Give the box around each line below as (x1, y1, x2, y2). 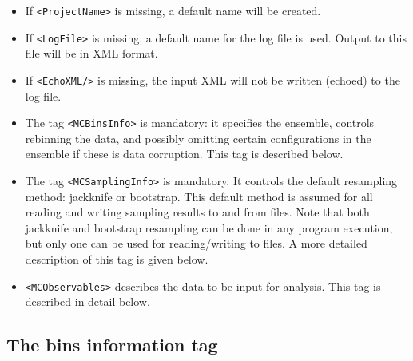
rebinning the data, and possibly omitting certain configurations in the (25, 129, 371, 146)
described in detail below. (25, 293, 150, 310)
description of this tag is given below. (25, 251, 208, 268)
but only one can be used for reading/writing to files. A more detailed (25, 235, 367, 252)
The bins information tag (6, 332, 218, 357)
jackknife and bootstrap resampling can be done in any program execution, (25, 219, 393, 236)
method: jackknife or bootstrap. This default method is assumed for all (25, 188, 373, 204)
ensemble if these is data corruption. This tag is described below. (25, 145, 344, 162)
